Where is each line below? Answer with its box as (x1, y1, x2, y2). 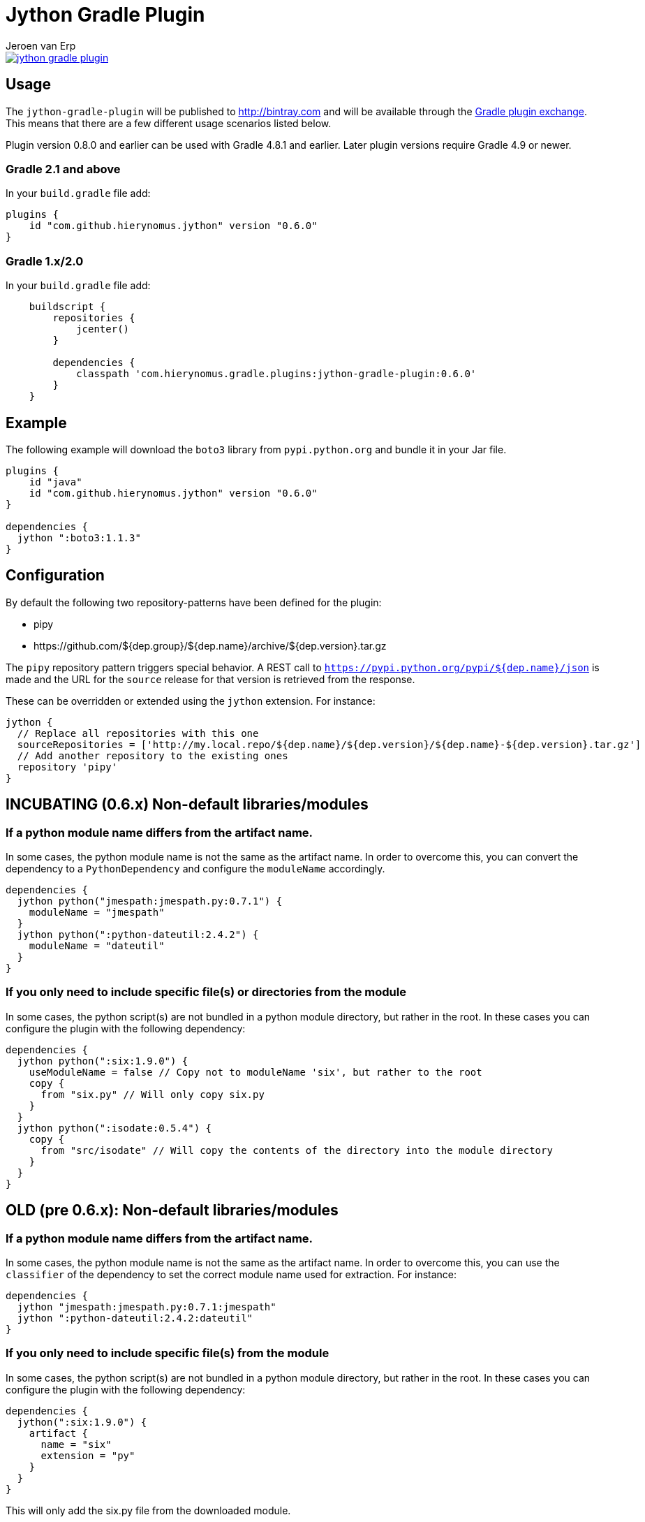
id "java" (29, 476, 82, 488)
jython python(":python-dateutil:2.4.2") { (17, 929, 259, 940)
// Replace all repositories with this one (17, 727, 259, 739)
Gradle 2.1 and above (6, 161, 121, 176)
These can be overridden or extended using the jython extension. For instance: (6, 694, 376, 707)
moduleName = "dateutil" (29, 940, 165, 951)
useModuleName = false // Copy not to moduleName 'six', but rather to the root (29, 1066, 482, 1078)
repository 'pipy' (17, 761, 118, 773)
